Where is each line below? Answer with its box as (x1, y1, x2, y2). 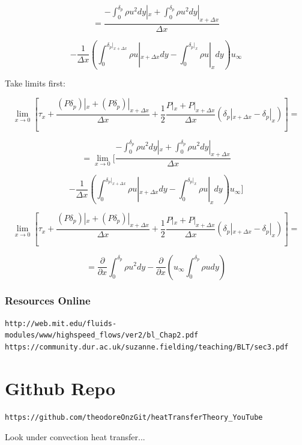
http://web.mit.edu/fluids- (5, 319, 117, 328)
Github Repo (5, 375, 116, 400)
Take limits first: (5, 77, 65, 89)
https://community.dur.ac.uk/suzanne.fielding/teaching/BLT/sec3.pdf (5, 342, 289, 351)
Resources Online (5, 293, 91, 308)
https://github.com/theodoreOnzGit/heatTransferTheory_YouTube (5, 413, 263, 422)
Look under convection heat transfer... (5, 431, 145, 443)
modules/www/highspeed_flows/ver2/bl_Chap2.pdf (5, 331, 199, 340)
